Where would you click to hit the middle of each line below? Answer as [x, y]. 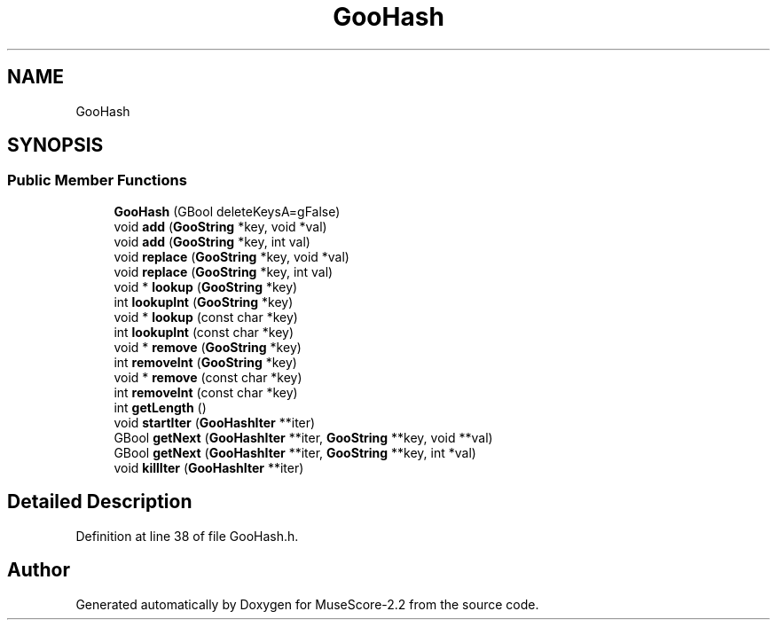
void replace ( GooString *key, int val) [224, 271]
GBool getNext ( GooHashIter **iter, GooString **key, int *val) [295, 452]
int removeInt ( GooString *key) [205, 362]
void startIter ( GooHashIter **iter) [215, 422]
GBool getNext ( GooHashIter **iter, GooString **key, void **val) [303, 437]
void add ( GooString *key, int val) [212, 241]
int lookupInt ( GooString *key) [204, 302]
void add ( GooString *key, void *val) [220, 226]
